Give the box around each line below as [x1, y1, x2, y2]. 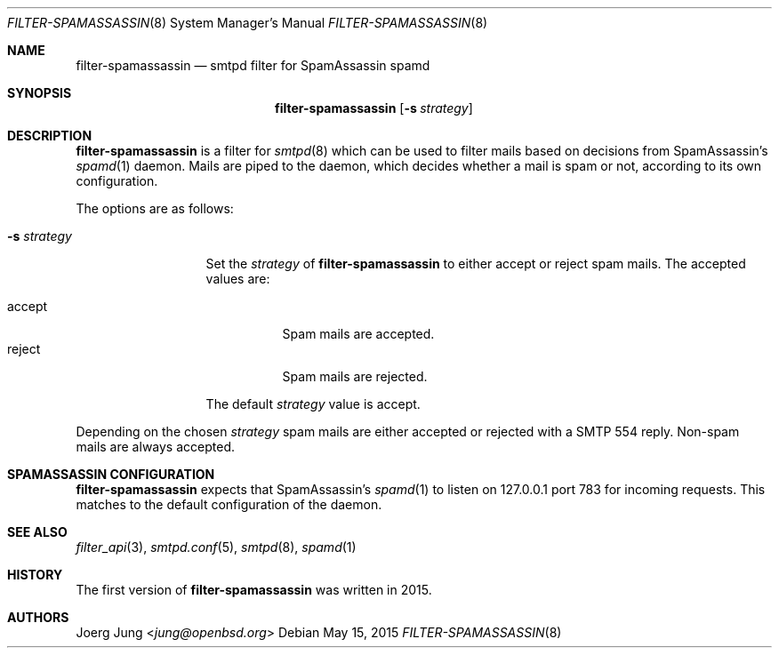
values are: [205, 271, 270, 286]
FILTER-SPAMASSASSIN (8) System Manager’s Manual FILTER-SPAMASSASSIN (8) [7, 15, 488, 30]
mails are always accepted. [76, 439, 235, 454]
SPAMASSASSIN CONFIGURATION [7, 467, 215, 482]
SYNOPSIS [7, 85, 72, 100]
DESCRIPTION [7, 128, 92, 143]
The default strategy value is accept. [205, 396, 421, 411]
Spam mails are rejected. [282, 369, 428, 384]
